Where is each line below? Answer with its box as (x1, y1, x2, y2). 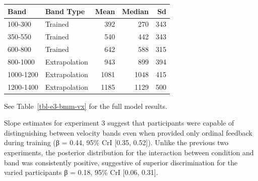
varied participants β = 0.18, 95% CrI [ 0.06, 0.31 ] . (4, 167, 158, 177)
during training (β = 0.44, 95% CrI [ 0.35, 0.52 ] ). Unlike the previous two (4, 137, 228, 148)
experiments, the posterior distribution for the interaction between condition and (4, 147, 254, 158)
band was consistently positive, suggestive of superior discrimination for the (4, 157, 238, 167)
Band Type (45, 6, 85, 16)
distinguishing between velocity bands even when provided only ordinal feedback (4, 127, 252, 138)
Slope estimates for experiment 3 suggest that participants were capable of (4, 117, 234, 128)
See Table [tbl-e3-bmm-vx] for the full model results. (4, 100, 167, 111)
